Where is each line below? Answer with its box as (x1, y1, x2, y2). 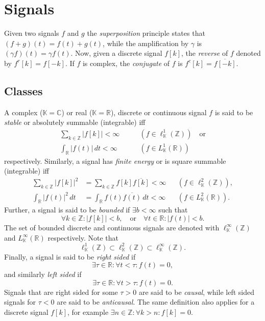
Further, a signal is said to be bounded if (4, 204, 130, 215)
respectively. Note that (47, 232, 119, 243)
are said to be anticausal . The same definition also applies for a (57, 296, 255, 307)
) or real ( (61, 106, 92, 117)
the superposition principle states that (87, 28, 205, 38)
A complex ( (4, 106, 43, 117)
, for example (67, 307, 109, 317)
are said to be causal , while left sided (138, 286, 254, 297)
